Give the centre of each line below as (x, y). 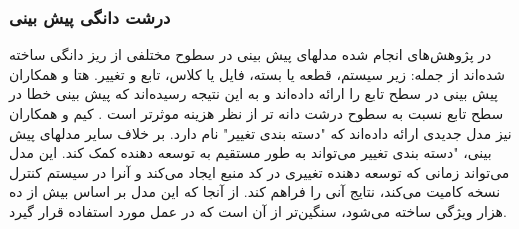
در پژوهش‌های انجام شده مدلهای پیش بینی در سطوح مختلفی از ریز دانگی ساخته (250, 54)
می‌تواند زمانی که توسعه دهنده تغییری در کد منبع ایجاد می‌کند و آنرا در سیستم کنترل (259, 171)
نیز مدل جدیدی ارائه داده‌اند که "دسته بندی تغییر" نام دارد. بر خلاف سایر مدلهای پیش (260, 132)
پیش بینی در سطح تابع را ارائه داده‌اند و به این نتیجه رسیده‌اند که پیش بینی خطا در (253, 93)
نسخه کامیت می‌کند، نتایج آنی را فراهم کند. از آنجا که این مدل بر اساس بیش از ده (255, 191)
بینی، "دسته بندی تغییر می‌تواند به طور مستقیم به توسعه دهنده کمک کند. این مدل (250, 152)
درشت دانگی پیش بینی (90, 16)
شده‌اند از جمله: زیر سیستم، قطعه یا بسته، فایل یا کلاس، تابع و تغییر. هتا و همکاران (257, 73)
